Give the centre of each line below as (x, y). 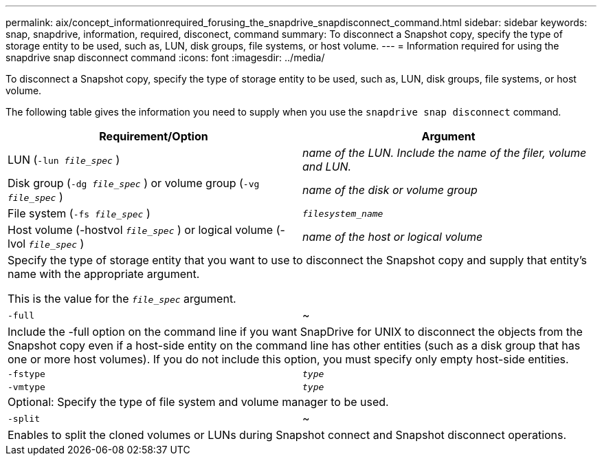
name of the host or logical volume (393, 237)
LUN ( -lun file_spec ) (64, 160)
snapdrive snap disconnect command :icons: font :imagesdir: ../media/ (165, 57)
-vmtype (26, 387)
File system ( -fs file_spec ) (79, 213)
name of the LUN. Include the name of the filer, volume (445, 153)
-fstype (26, 374)
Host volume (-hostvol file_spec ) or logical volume (141, 230)
